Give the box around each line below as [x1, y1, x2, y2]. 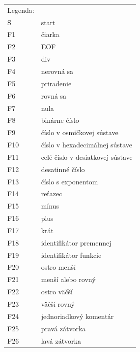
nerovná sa [41, 66, 74, 76]
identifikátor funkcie [41, 249, 102, 260]
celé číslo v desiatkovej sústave [41, 151, 133, 162]
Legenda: [7, 4, 34, 15]
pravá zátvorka [41, 323, 86, 333]
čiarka [41, 29, 59, 39]
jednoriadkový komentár [41, 311, 114, 321]
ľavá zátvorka [41, 335, 81, 346]
